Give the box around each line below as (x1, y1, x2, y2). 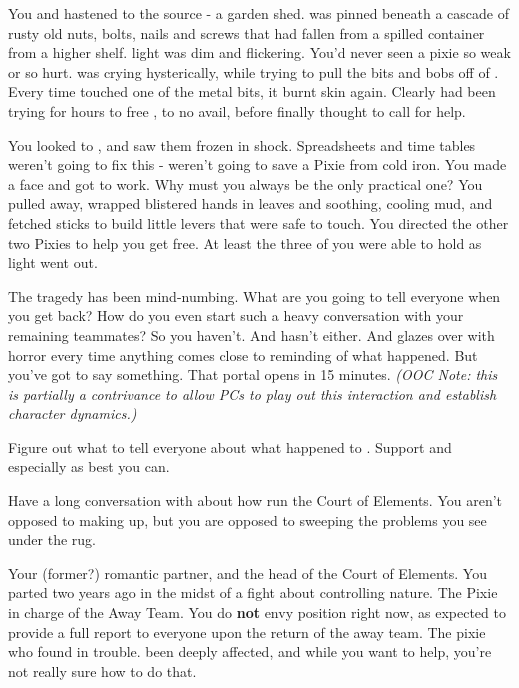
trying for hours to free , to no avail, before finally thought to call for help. (8, 100, 466, 121)
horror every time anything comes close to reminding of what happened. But (8, 344, 478, 365)
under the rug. (8, 529, 96, 550)
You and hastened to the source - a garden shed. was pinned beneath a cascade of (8, 3, 509, 23)
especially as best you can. (8, 456, 170, 477)
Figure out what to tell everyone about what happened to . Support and (8, 436, 452, 457)
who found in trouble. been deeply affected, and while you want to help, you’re (8, 641, 492, 662)
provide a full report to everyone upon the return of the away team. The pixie (8, 621, 486, 642)
